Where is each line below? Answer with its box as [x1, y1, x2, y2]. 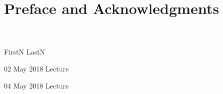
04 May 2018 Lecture [4, 80, 69, 90]
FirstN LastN [4, 46, 45, 57]
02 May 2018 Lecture [4, 63, 69, 73]
